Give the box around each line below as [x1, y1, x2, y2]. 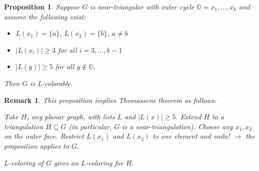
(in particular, [68, 121, 112, 131]
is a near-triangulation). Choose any [122, 121, 233, 131]
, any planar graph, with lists [26, 111, 115, 122]
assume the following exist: [4, 11, 86, 21]
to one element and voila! [152, 131, 230, 141]
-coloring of [8, 157, 44, 168]
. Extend [175, 111, 202, 122]
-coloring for [86, 157, 124, 168]
